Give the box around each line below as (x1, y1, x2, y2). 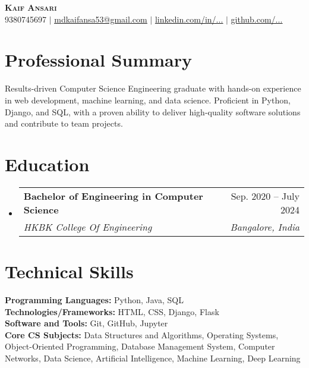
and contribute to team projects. (5, 117, 123, 130)
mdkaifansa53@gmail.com (54, 12, 147, 25)
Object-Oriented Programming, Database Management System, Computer (5, 340, 275, 353)
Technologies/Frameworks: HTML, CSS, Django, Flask (5, 305, 219, 317)
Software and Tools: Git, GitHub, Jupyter (5, 317, 168, 329)
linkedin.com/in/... (154, 12, 223, 25)
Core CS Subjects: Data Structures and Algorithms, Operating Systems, (5, 328, 279, 341)
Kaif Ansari (5, 1, 57, 13)
